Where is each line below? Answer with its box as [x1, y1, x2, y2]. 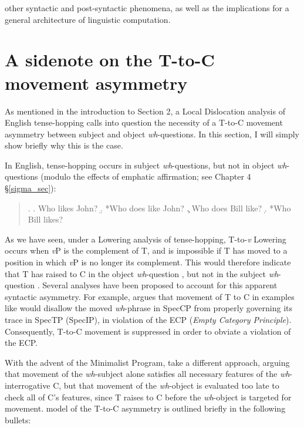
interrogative [5, 379, 50, 391]
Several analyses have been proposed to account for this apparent [42, 279, 278, 291]
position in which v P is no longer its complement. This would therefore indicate [5, 256, 291, 268]
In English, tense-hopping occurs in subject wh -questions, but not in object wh [5, 159, 287, 171]
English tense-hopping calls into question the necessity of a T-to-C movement [5, 116, 283, 129]
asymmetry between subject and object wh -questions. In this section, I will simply [5, 127, 299, 140]
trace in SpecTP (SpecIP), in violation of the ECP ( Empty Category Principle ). [5, 314, 292, 325]
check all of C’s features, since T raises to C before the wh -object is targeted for [5, 390, 292, 403]
